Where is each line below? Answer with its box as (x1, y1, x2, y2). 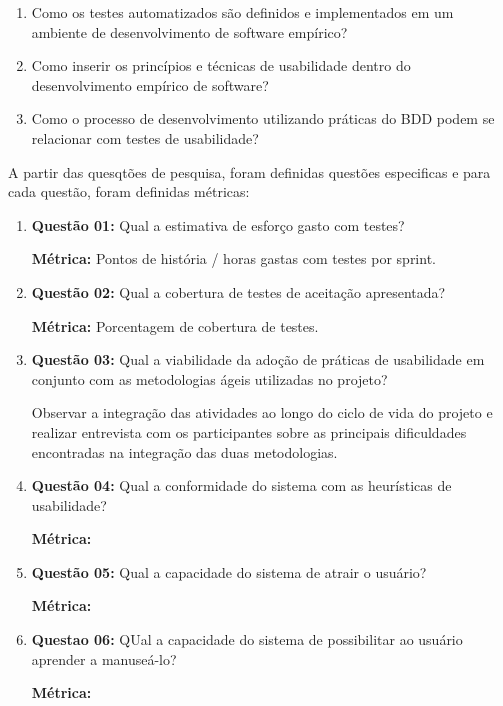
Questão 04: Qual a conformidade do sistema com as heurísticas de (31, 475, 452, 496)
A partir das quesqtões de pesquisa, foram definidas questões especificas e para (8, 161, 491, 182)
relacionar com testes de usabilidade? (31, 127, 259, 148)
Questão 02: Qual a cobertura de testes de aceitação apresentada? (31, 281, 446, 302)
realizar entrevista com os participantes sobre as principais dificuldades (31, 421, 467, 442)
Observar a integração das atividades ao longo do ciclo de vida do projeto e (31, 402, 493, 423)
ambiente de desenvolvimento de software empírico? (31, 21, 348, 42)
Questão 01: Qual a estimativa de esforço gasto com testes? (31, 214, 405, 235)
